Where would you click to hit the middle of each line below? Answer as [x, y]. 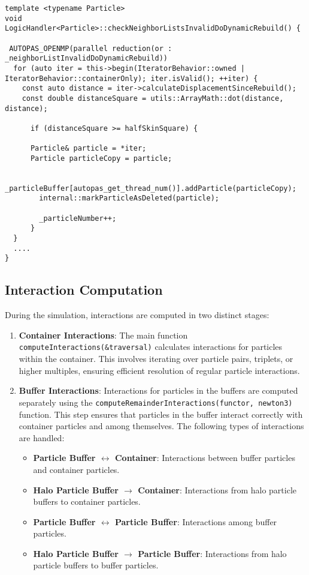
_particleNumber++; [78, 218]
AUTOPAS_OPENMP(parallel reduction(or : [91, 48]
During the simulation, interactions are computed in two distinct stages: [137, 315]
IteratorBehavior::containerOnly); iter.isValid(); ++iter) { [131, 78]
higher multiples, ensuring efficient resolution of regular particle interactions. [159, 370]
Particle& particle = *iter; [88, 149]
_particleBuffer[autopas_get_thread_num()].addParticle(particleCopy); [151, 188]
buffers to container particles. [87, 501]
